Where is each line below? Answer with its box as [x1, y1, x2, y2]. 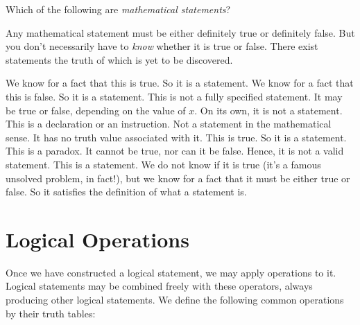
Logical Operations [6, 225, 189, 253]
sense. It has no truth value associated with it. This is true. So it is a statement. [6, 130, 347, 144]
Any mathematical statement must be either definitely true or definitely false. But [6, 25, 355, 39]
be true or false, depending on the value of [6, 103, 186, 117]
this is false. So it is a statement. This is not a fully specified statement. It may [6, 89, 343, 103]
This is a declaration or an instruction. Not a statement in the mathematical [6, 116, 332, 131]
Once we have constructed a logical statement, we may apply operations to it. [6, 265, 336, 279]
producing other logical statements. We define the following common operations [6, 292, 344, 307]
